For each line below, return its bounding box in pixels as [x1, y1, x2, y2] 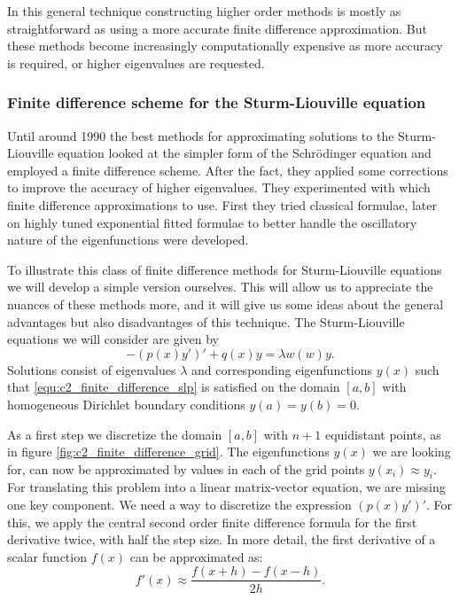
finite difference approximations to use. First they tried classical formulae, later [7, 195, 437, 214]
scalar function [7, 547, 87, 565]
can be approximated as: [129, 547, 263, 565]
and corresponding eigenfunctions [191, 360, 373, 378]
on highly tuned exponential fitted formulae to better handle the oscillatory [7, 213, 417, 231]
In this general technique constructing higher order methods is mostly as [7, 2, 401, 19]
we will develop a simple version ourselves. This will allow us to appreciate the [7, 277, 433, 296]
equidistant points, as [324, 425, 441, 443]
